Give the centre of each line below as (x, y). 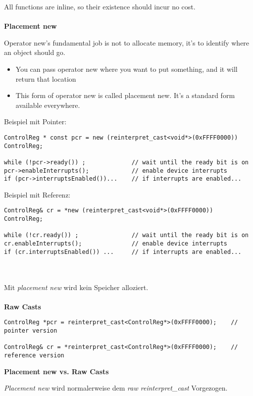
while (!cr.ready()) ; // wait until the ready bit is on (126, 235)
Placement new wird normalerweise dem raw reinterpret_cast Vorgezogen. (116, 388)
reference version (34, 355)
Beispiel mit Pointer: (35, 122)
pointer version (31, 331)
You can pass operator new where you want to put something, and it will (126, 69)
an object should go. (35, 52)
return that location (46, 78)
